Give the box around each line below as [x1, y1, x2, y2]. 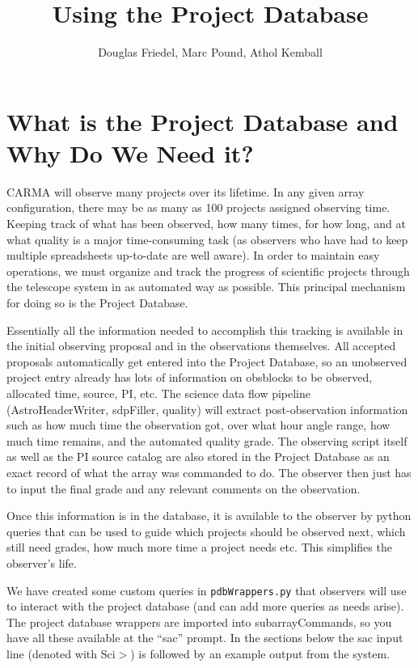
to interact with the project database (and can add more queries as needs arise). [6, 598, 404, 615]
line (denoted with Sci [6, 645, 116, 662]
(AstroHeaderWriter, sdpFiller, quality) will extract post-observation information [6, 400, 408, 417]
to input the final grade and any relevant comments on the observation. [6, 480, 361, 497]
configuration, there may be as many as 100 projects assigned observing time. [6, 199, 391, 216]
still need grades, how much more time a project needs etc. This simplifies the [6, 539, 392, 556]
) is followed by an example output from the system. [130, 645, 390, 662]
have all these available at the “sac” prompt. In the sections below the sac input [6, 629, 403, 646]
